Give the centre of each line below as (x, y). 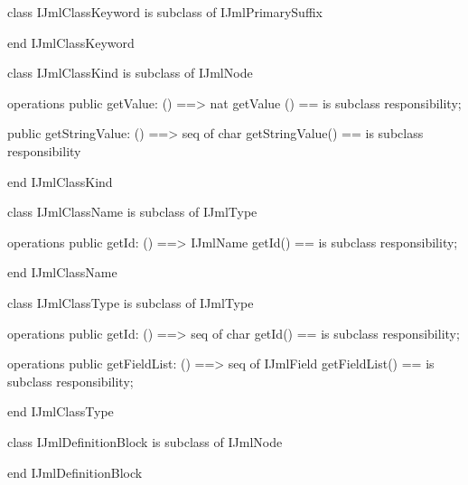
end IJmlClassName (62, 272)
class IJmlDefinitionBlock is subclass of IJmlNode (145, 441)
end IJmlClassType (61, 411)
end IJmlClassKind (60, 181)
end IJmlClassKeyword (71, 42)
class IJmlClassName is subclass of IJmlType (132, 212)
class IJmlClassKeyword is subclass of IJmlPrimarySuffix (165, 12)
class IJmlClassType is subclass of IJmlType (131, 302)
